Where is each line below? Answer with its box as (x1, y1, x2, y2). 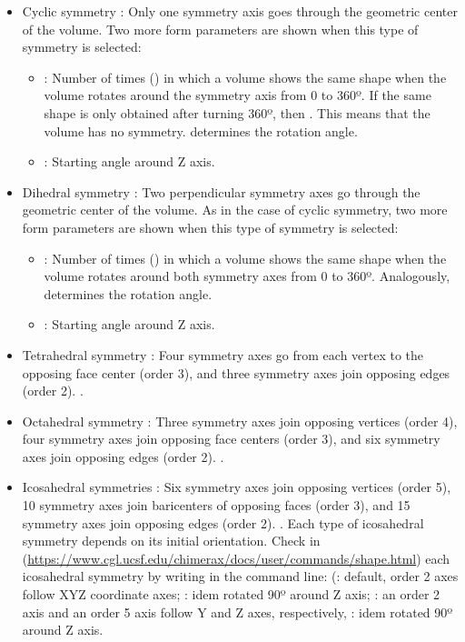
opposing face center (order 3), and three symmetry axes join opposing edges (22, 363, 450, 382)
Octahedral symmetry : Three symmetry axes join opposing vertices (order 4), (22, 411, 458, 430)
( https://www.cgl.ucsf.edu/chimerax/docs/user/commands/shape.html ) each (22, 548, 450, 567)
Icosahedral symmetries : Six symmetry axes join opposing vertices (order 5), (22, 477, 451, 497)
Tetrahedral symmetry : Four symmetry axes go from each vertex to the (22, 345, 424, 364)
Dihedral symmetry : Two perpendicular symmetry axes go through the (22, 182, 420, 201)
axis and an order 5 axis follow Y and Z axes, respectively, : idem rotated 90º (22, 602, 453, 621)
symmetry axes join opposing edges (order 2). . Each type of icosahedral (22, 513, 424, 532)
